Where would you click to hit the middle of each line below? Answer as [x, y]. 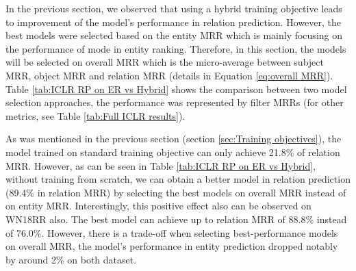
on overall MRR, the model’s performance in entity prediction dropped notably [172, 246]
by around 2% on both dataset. [71, 259]
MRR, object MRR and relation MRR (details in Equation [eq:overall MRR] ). [169, 75]
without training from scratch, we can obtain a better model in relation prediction [178, 179]
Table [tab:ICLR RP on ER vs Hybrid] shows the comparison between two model [176, 89]
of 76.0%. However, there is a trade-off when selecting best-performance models [172, 232]
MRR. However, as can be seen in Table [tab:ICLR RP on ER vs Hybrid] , [161, 165]
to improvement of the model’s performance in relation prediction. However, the [173, 22]
